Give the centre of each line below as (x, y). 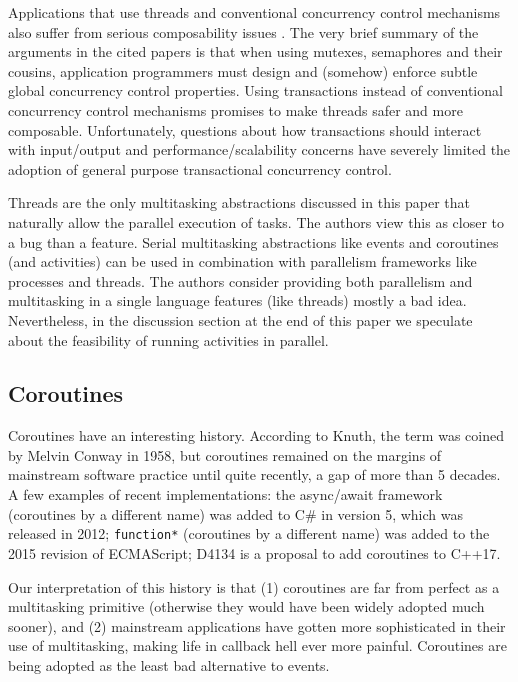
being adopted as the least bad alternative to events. (169, 664)
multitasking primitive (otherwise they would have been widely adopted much (246, 606)
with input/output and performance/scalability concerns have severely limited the (259, 149)
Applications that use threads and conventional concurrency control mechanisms (254, 12)
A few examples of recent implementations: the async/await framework (225, 494)
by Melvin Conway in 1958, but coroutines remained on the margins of (225, 454)
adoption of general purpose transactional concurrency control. (200, 168)
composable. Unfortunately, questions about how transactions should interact (245, 129)
